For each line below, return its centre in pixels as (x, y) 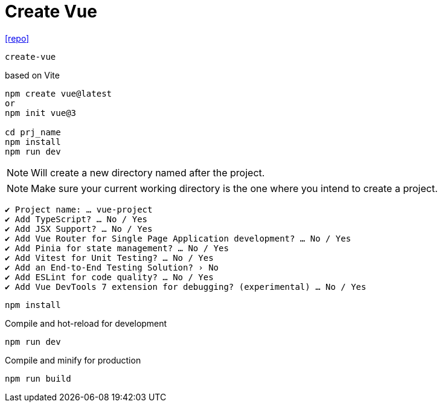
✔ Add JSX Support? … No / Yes (79, 229)
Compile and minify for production (73, 360)
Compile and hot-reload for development (86, 323)
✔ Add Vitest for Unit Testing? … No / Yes (109, 258)
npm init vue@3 (41, 113)
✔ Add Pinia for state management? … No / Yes (117, 248)
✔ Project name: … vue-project (79, 209)
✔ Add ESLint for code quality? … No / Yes (109, 277)
